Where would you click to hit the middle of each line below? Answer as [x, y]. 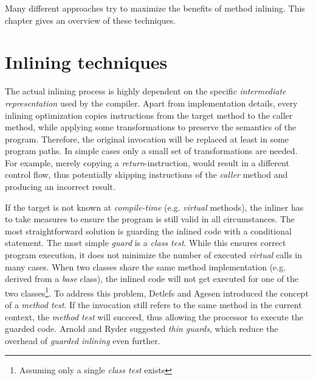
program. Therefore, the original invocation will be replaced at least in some [147, 139]
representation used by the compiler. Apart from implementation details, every [151, 103]
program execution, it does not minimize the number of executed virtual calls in [153, 255]
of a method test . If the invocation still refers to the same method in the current [153, 305]
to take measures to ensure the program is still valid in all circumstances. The [150, 219]
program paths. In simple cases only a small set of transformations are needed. [151, 151]
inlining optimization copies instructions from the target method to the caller [149, 115]
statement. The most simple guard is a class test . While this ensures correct [146, 243]
